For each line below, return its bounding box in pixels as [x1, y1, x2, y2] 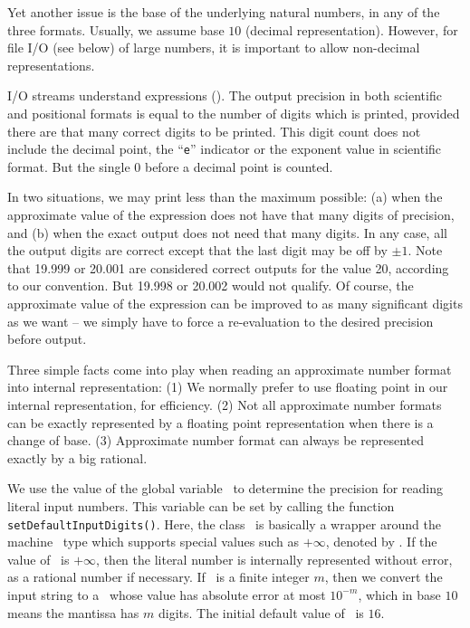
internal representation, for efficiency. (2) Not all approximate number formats [7, 395, 442, 414]
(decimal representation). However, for [245, 20, 458, 39]
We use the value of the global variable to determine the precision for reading [7, 479, 444, 498]
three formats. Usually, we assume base [7, 20, 225, 39]
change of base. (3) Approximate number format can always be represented [7, 431, 425, 450]
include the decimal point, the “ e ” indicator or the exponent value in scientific [7, 139, 442, 158]
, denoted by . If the [325, 532, 437, 551]
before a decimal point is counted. [144, 157, 333, 176]
